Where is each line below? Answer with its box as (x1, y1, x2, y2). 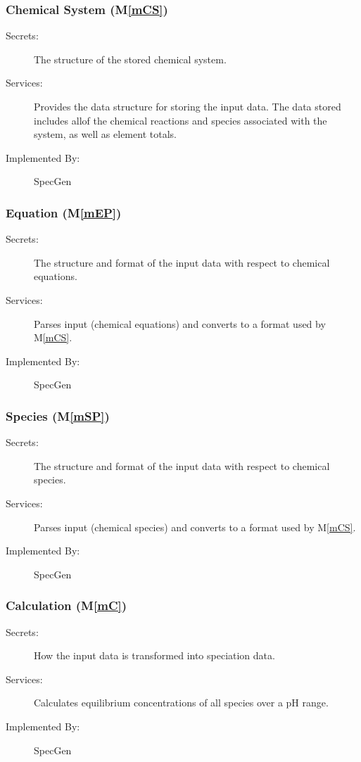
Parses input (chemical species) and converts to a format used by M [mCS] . (34, 519, 356, 534)
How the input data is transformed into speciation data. (34, 648, 275, 663)
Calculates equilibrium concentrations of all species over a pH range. (34, 695, 329, 710)
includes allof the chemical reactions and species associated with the (34, 113, 327, 127)
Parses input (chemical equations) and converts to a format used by (34, 316, 326, 331)
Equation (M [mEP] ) (6, 203, 122, 221)
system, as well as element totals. (34, 127, 177, 141)
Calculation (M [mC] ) (6, 597, 127, 614)
